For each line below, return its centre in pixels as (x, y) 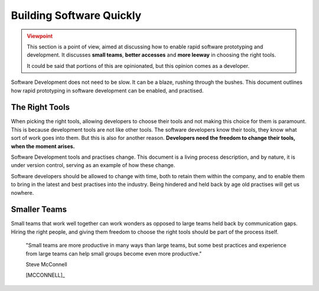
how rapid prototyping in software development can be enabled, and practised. (107, 90)
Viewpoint (40, 36)
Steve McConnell (46, 264)
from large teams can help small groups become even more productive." (114, 253)
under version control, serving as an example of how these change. (93, 165)
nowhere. (22, 192)
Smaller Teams (39, 210)
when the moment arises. (43, 146)
